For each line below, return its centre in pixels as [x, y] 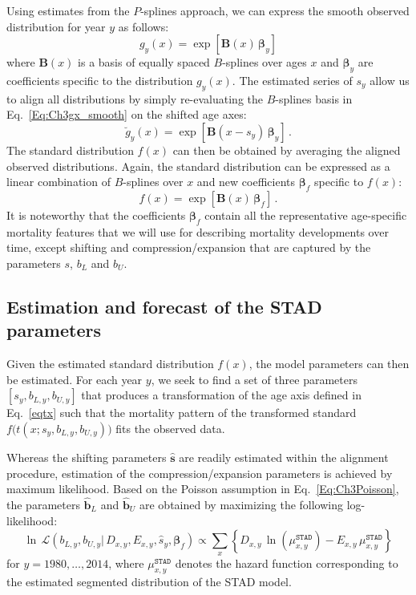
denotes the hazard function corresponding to [287, 563]
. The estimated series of [292, 80]
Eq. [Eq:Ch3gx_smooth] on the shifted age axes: [127, 114]
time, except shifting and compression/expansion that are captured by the [189, 247]
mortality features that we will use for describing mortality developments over [198, 231]
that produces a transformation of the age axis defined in [221, 395]
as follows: [143, 26]
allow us [390, 80]
